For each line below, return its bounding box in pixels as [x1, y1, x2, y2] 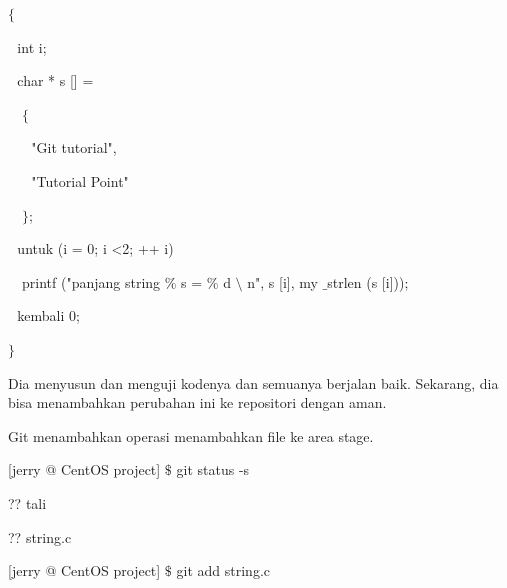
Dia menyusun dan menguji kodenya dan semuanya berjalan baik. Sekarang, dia [8, 372, 499, 393]
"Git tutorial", [31, 137, 117, 158]
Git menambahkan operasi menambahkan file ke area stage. [8, 425, 374, 446]
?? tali [8, 492, 47, 513]
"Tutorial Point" [31, 170, 129, 191]
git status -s [176, 459, 250, 480]
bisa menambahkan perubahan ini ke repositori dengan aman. [8, 392, 387, 413]
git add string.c [176, 560, 270, 581]
